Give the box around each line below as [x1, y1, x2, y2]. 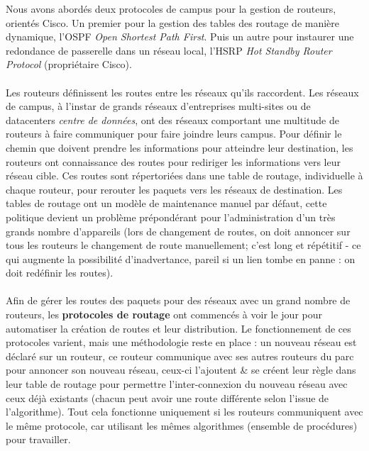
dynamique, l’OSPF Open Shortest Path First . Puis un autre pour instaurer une [6, 29, 354, 44]
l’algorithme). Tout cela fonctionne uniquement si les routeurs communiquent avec [6, 404, 363, 419]
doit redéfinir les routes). [6, 265, 114, 280]
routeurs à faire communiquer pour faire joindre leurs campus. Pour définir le [6, 126, 342, 141]
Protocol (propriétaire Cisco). [6, 57, 132, 72]
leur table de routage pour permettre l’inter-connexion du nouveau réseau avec [6, 377, 348, 391]
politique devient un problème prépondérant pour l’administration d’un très [6, 209, 336, 224]
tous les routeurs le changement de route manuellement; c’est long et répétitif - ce [6, 238, 361, 252]
